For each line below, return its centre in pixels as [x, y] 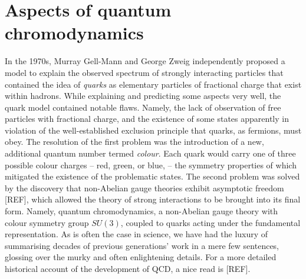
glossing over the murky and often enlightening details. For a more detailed [141, 257]
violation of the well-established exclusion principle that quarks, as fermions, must [153, 130]
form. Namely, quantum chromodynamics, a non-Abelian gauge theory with [142, 211]
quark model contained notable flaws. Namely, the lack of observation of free [143, 107]
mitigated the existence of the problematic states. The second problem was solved [152, 176]
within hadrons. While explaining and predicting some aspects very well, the [143, 96]
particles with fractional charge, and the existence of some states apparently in [147, 119]
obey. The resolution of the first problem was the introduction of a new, [134, 142]
